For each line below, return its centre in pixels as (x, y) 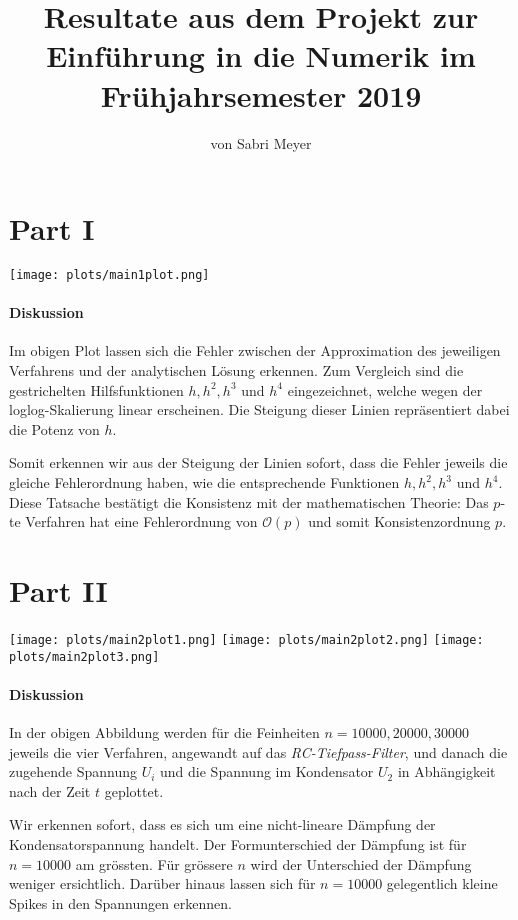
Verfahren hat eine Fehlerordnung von (141, 521)
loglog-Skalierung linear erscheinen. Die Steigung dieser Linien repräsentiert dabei (259, 409)
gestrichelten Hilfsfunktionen (96, 389)
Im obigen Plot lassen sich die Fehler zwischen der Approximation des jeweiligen (255, 350)
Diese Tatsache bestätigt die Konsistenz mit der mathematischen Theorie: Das (249, 501)
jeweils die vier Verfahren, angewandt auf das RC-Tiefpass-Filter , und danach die (258, 751)
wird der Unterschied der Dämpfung (361, 863)
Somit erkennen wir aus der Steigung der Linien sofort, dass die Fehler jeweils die (258, 462)
